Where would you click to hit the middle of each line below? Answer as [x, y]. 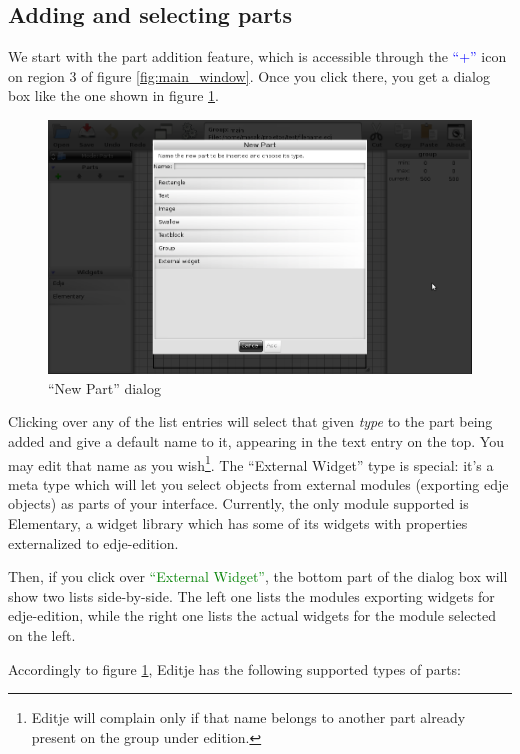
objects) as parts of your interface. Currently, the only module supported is [238, 503]
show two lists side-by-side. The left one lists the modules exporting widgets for [251, 595]
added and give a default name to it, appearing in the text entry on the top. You [256, 440]
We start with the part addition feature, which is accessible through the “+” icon [257, 56]
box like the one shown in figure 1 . [113, 95]
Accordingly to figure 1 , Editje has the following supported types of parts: [234, 668]
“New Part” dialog [105, 387]
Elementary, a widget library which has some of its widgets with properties [238, 522]
